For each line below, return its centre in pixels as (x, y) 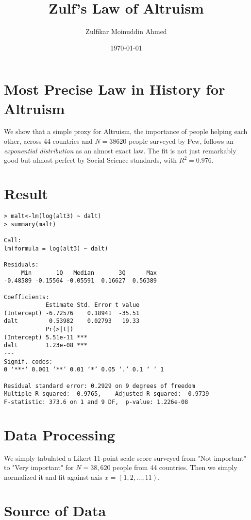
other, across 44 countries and (48, 141)
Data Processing (59, 434)
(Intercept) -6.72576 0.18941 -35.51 (72, 313)
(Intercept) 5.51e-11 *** (46, 337)
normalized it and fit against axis (53, 477)
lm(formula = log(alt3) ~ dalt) (56, 248)
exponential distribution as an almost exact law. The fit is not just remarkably (120, 150)
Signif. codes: (28, 361)
